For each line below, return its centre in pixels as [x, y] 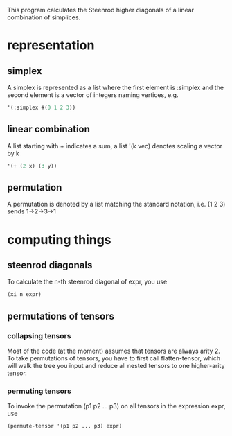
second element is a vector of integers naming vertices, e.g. [93, 95]
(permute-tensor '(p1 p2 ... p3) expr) [65, 426]
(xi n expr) [24, 295]
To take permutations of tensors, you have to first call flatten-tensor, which [114, 358]
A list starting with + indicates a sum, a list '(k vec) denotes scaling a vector [115, 146]
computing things [60, 239]
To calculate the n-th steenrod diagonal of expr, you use [87, 282]
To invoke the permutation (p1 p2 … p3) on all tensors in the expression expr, [116, 406]
